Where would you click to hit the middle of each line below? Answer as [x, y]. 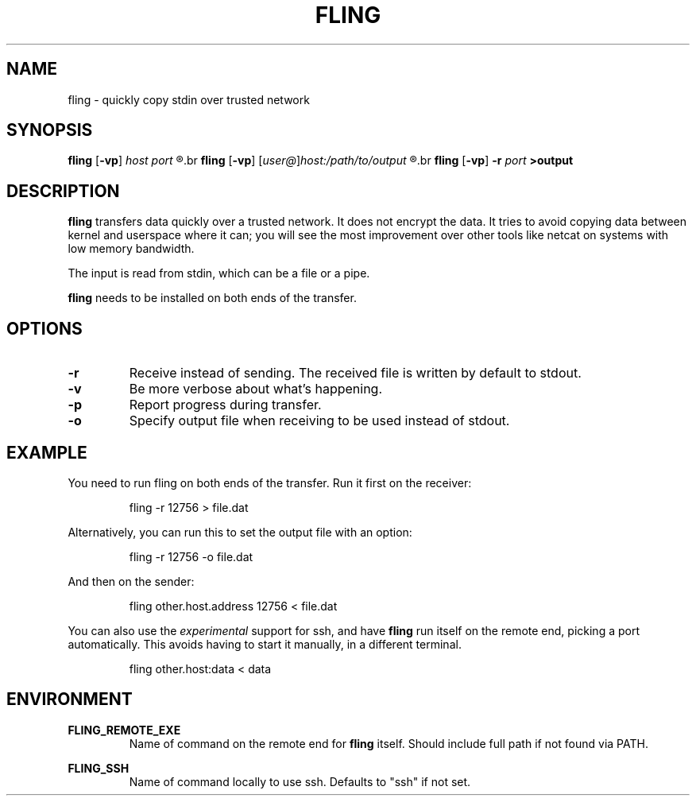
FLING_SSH [99, 768]
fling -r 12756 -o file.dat [191, 556]
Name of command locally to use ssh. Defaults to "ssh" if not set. [300, 781]
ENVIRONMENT [70, 699]
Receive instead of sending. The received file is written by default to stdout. [355, 373]
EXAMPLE [47, 452]
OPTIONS [44, 328]
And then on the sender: [131, 581]
